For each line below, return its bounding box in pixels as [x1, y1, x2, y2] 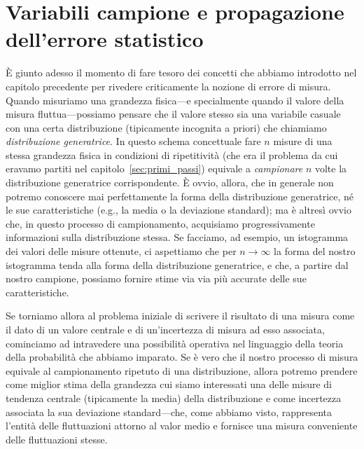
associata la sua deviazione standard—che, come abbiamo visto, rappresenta [6, 404, 332, 419]
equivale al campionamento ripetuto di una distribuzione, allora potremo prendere [6, 363, 358, 378]
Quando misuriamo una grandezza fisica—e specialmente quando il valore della [6, 92, 344, 107]
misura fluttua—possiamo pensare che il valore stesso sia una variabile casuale [6, 106, 341, 121]
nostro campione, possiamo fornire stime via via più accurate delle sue [6, 271, 307, 286]
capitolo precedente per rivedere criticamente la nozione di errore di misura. [6, 78, 331, 93]
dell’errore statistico [6, 25, 204, 53]
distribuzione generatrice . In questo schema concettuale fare [6, 134, 261, 148]
